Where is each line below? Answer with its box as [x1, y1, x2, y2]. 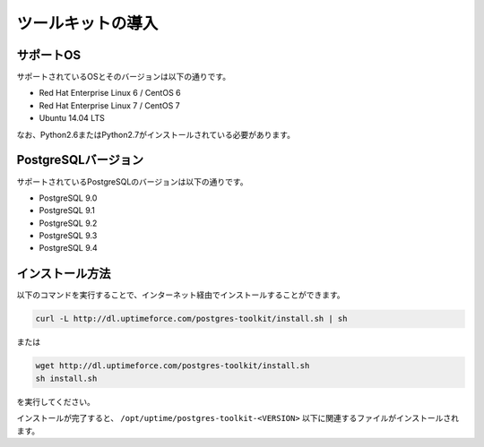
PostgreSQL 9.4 [39, 243, 98, 254]
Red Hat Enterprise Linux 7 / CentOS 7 [39, 99, 180, 111]
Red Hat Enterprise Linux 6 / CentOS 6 [39, 88, 181, 99]
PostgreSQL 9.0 [39, 193, 98, 203]
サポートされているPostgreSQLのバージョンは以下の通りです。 [16, 176, 248, 187]
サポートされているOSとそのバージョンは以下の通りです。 [16, 72, 231, 82]
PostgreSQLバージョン [16, 152, 143, 168]
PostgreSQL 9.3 [39, 230, 98, 241]
